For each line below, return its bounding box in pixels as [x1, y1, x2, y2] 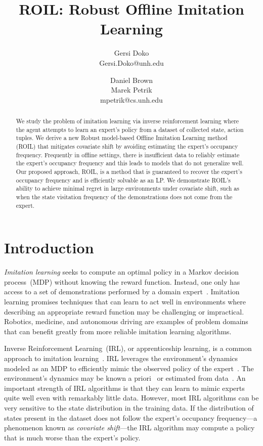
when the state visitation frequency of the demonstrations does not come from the [16, 192, 233, 201]
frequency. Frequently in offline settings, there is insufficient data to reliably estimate [16, 150, 240, 159]
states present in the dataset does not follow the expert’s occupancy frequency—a [4, 412, 257, 423]
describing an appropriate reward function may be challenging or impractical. [4, 306, 244, 317]
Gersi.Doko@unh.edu [99, 57, 164, 68]
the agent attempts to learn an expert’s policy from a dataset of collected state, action [16, 125, 244, 133]
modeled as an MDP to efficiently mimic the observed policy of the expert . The [4, 363, 254, 373]
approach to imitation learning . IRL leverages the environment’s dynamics [4, 352, 238, 363]
